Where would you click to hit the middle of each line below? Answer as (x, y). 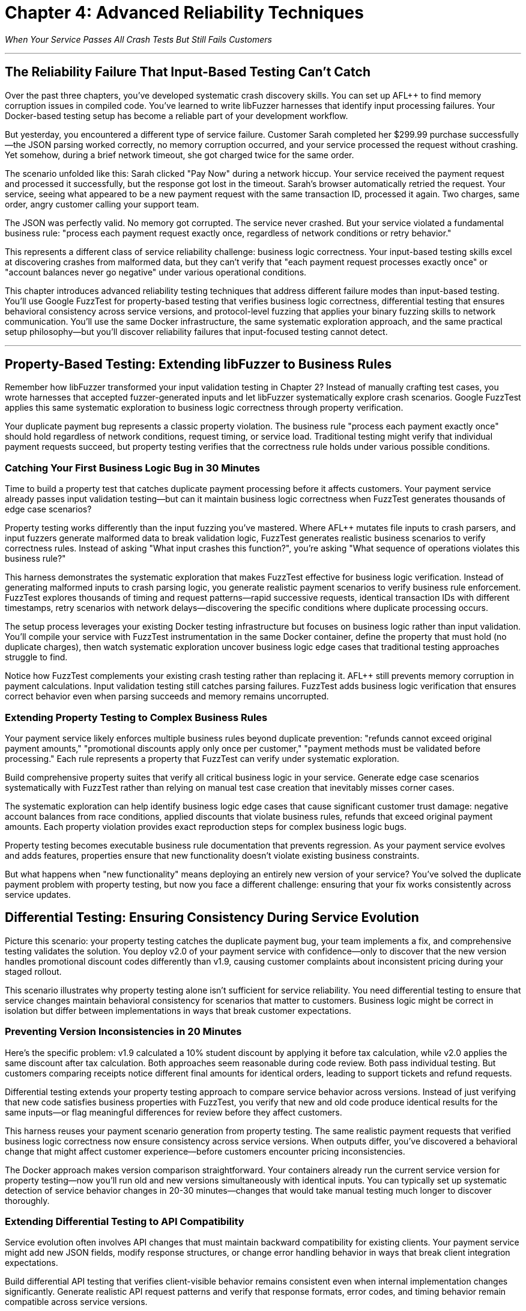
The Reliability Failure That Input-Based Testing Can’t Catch (188, 72)
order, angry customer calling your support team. (102, 204)
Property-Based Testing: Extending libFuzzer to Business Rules (198, 364)
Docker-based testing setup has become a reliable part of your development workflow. (177, 115)
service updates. (38, 894)
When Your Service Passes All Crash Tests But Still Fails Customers (138, 39)
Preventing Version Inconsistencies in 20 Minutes (123, 1032)
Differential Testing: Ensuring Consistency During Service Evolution (212, 918)
